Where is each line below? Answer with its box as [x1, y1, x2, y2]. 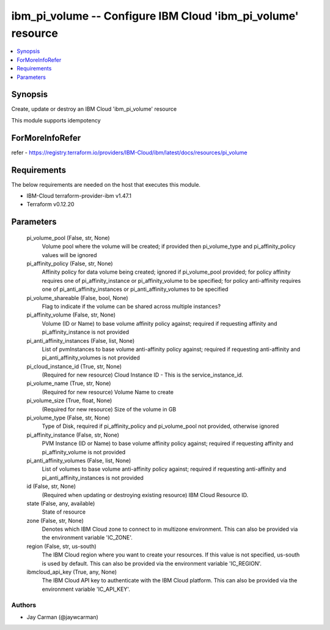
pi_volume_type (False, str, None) [26, 414, 110, 422]
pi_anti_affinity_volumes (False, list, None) [26, 457, 131, 464]
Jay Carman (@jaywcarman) [26, 613, 99, 621]
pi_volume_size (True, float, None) [26, 397, 112, 404]
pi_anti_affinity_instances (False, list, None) [26, 337, 135, 344]
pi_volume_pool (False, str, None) [26, 234, 110, 241]
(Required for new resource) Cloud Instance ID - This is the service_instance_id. [42, 371, 244, 379]
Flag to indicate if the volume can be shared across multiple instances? [42, 302, 221, 310]
